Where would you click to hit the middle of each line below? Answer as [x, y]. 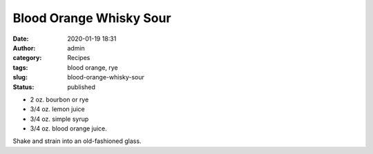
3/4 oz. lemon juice [58, 109]
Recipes [79, 58]
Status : [23, 87]
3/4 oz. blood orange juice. [68, 128]
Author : [24, 48]
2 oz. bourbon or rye [59, 99]
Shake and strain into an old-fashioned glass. [77, 141]
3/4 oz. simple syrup [59, 119]
